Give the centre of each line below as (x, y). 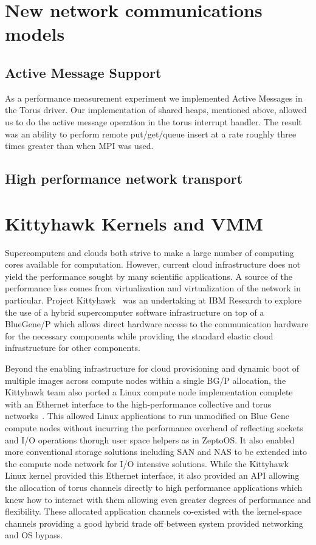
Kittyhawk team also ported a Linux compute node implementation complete (149, 392)
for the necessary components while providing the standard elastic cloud (139, 335)
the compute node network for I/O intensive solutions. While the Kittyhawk (147, 463)
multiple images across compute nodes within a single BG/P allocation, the (146, 380)
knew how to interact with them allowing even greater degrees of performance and (158, 499)
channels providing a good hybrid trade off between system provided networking (154, 523)
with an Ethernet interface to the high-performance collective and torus (138, 404)
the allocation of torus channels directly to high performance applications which (154, 487)
